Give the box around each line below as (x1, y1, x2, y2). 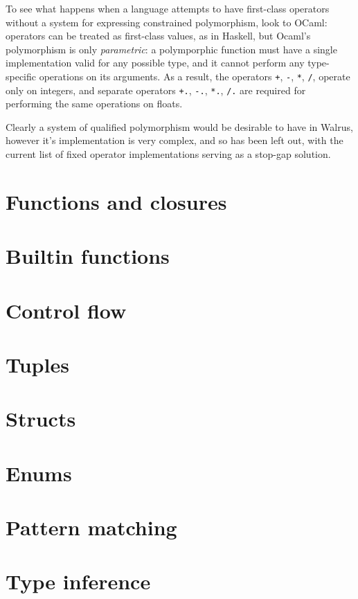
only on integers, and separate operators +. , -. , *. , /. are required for (6, 82, 306, 97)
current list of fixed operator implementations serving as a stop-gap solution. (6, 147, 331, 161)
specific (6, 69, 37, 83)
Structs (6, 404, 76, 433)
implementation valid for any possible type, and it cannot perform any (6, 55, 305, 70)
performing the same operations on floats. (6, 96, 183, 111)
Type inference (6, 567, 151, 596)
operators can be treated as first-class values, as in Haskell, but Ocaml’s (6, 28, 311, 43)
